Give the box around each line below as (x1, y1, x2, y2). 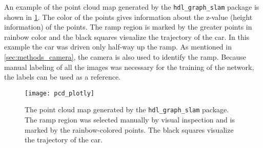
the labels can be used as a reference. (4, 71, 120, 82)
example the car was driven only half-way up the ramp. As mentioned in (4, 41, 232, 52)
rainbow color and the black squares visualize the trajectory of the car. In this (4, 31, 250, 42)
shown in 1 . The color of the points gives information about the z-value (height (4, 11, 253, 22)
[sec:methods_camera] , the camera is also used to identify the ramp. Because (4, 52, 247, 62)
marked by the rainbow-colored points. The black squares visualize (25, 124, 234, 135)
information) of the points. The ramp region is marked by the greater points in (4, 21, 252, 32)
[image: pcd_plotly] (25, 89, 95, 97)
